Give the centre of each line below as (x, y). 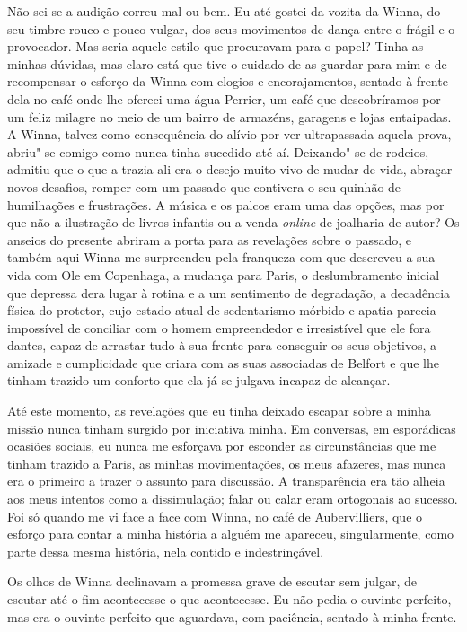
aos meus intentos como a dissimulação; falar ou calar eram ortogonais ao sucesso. (233, 499)
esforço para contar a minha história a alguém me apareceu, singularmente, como (231, 534)
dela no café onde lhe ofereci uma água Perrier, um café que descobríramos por (224, 98)
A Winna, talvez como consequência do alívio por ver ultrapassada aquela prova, (229, 134)
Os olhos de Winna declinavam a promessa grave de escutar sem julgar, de (212, 581)
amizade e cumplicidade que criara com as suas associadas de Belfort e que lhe (223, 362)
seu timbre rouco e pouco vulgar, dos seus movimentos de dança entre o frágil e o (231, 28)
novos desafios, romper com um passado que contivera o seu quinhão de (204, 186)
